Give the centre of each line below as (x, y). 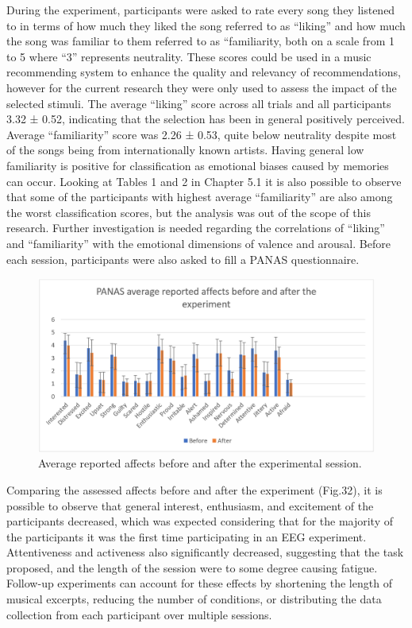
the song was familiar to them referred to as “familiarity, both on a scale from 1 (200, 41)
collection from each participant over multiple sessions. (139, 614)
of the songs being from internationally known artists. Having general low (185, 150)
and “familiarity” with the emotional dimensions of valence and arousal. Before (198, 243)
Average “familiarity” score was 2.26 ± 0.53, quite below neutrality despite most (202, 134)
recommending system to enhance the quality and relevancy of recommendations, (204, 72)
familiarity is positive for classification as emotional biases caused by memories (198, 165)
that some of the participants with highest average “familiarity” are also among (200, 197)
